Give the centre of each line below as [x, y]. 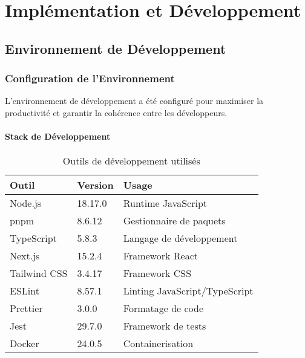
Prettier [26, 308]
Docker [25, 343]
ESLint [25, 291]
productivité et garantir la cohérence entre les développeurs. [116, 112]
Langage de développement [180, 238]
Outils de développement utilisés [131, 161]
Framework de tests [165, 326]
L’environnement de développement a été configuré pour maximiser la [134, 101]
